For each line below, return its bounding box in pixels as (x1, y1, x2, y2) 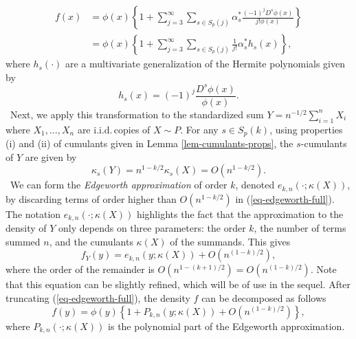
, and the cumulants (49, 234, 133, 248)
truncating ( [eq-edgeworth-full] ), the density (5, 290, 190, 305)
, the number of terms (254, 221, 346, 235)
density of (5, 221, 47, 235)
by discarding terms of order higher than (5, 191, 177, 206)
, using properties (269, 122, 343, 136)
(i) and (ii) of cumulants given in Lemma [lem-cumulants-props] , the (5, 136, 293, 151)
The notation (5, 206, 61, 221)
